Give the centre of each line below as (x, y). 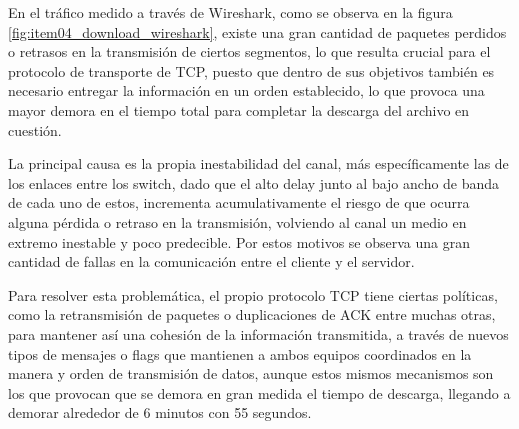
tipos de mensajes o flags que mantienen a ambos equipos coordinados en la (240, 353)
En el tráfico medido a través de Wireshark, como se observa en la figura (230, 12)
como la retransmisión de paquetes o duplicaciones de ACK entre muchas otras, (252, 314)
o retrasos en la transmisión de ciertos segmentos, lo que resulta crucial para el (249, 51)
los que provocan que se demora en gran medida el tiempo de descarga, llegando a (259, 392)
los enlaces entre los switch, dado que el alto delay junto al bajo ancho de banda (254, 182)
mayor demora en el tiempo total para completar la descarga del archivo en (239, 109)
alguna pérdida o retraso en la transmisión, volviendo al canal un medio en (237, 221)
